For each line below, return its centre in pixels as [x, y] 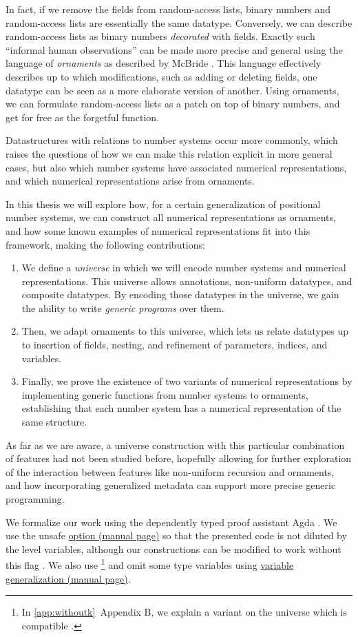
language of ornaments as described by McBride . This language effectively [164, 63]
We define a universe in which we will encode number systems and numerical [184, 268]
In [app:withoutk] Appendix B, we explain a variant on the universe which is [185, 612]
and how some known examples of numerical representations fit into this [158, 230]
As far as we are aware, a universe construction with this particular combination [175, 445]
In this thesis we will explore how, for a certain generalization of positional [163, 203]
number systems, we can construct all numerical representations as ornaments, [171, 217]
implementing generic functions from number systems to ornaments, [165, 394]
